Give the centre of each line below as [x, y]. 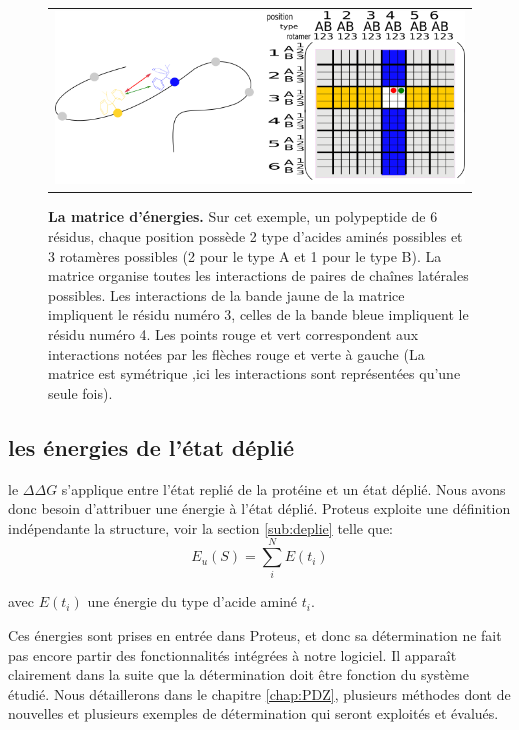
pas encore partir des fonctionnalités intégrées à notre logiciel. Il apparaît [232, 654]
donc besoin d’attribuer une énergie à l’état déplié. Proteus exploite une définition [259, 508]
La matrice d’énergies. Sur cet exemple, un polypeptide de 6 [243, 216]
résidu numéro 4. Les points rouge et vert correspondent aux [233, 333]
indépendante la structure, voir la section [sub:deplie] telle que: [200, 527]
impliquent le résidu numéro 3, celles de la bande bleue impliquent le [258, 314]
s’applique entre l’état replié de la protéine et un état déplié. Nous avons [283, 488]
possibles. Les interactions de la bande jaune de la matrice [226, 294]
